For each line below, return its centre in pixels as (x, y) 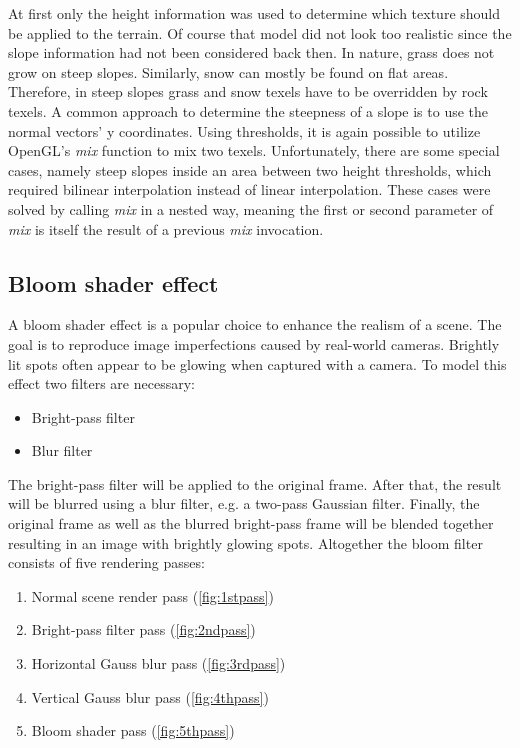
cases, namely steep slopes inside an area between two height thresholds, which (250, 169)
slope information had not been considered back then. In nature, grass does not (251, 52)
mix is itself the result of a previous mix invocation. (166, 228)
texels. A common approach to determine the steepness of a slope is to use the (248, 110)
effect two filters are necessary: (101, 383)
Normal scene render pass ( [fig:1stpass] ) (152, 595)
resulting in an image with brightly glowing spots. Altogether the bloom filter (245, 542)
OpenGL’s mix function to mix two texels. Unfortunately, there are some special (254, 150)
